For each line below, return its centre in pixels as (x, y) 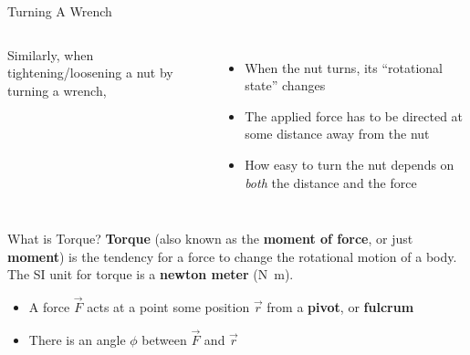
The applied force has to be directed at (354, 115)
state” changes (285, 85)
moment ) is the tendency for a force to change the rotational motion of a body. (232, 256)
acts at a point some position (168, 307)
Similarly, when (51, 54)
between (164, 339)
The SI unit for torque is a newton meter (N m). (151, 274)
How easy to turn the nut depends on (350, 164)
